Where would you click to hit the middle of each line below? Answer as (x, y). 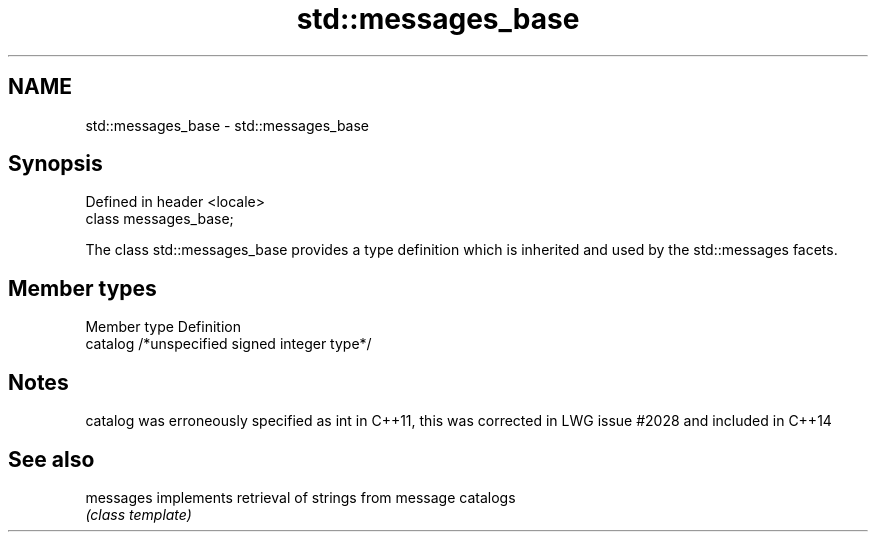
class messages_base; (159, 219)
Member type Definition (163, 327)
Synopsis (55, 164)
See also (51, 459)
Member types (82, 288)
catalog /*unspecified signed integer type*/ (228, 344)
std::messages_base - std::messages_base (227, 125)
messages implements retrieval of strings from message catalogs (300, 497)
